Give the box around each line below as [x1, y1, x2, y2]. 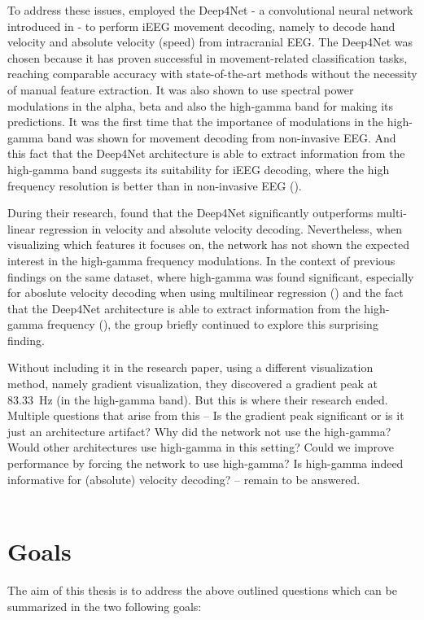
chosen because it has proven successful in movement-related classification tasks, [7, 49, 408, 66]
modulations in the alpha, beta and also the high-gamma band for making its [7, 97, 393, 114]
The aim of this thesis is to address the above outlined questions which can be [7, 581, 397, 598]
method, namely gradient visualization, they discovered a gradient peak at [7, 375, 378, 392]
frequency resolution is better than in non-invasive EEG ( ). [7, 177, 302, 194]
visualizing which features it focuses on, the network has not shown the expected [7, 236, 410, 253]
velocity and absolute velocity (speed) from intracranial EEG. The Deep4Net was [7, 33, 413, 50]
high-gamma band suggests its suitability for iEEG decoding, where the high [7, 160, 390, 177]
